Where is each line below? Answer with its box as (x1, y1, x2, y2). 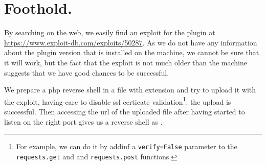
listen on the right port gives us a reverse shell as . (4, 116, 163, 127)
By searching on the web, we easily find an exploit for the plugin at (4, 27, 215, 38)
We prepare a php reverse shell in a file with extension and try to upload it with (4, 84, 256, 95)
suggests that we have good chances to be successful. (4, 67, 169, 78)
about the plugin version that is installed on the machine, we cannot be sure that (4, 47, 259, 58)
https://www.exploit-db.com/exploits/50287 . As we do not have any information (4, 37, 257, 48)
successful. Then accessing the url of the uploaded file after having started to (4, 106, 245, 116)
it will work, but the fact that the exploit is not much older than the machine (4, 57, 247, 67)
